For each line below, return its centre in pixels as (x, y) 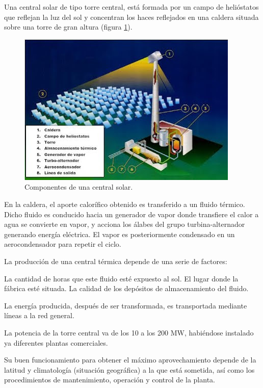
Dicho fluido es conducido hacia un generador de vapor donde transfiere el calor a (131, 214)
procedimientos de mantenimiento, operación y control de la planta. (110, 380)
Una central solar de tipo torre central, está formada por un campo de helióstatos (131, 7)
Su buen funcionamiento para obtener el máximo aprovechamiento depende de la (130, 360)
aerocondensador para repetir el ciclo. (63, 244)
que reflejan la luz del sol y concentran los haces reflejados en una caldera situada (131, 17)
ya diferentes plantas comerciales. (56, 342)
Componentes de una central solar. (79, 187)
